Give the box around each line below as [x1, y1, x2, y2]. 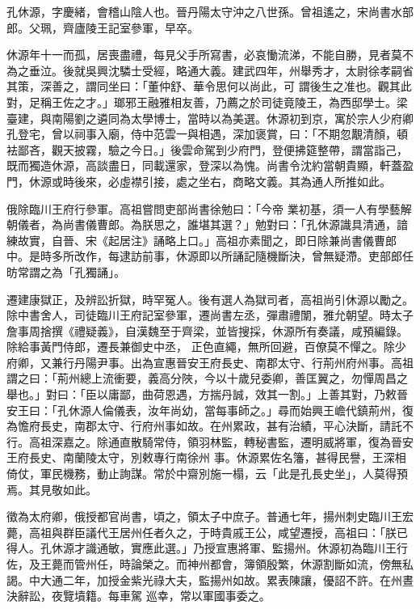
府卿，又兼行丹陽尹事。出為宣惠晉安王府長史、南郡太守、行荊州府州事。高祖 [6, 353, 414, 370]
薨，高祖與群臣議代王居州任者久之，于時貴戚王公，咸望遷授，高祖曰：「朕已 [6, 523, 408, 540]
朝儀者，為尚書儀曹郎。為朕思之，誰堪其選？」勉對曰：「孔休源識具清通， [6, 216, 397, 233]
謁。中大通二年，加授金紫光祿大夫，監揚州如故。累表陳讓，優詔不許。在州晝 [6, 571, 414, 588]
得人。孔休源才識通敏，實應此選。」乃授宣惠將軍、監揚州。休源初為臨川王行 [6, 539, 408, 556]
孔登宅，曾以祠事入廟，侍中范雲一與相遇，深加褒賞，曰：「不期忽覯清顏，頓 [6, 125, 408, 142]
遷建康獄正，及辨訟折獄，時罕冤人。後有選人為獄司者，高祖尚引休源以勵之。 [6, 290, 414, 307]
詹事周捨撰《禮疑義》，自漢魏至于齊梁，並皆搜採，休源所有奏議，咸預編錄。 [6, 322, 408, 339]
